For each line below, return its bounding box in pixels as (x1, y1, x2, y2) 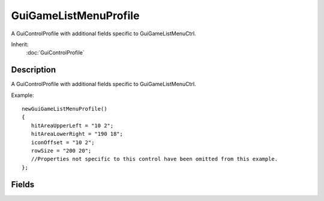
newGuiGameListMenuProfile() (22, 105, 107, 112)
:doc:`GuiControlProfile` (26, 49, 85, 56)
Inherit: (11, 41, 29, 48)
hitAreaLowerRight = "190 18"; (31, 130, 123, 138)
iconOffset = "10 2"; (31, 139, 95, 146)
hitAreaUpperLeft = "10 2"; (31, 122, 114, 129)
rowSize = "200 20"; (31, 147, 92, 154)
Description (11, 65, 56, 75)
